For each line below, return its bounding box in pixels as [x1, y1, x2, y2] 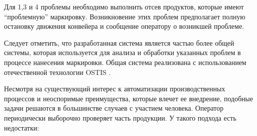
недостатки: [4, 122, 39, 133]
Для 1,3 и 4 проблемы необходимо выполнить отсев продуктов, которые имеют [4, 1, 244, 11]
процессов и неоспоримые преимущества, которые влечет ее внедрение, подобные [4, 93, 253, 103]
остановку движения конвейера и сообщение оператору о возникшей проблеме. [4, 21, 244, 31]
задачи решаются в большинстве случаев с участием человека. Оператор [4, 103, 224, 113]
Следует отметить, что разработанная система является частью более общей [4, 37, 235, 48]
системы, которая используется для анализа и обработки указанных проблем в [4, 47, 241, 58]
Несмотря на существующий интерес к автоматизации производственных [4, 83, 225, 94]
